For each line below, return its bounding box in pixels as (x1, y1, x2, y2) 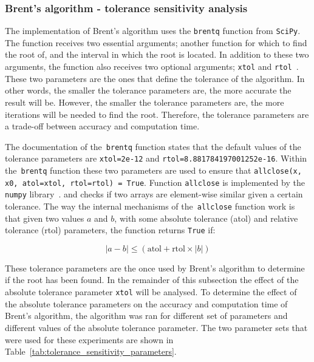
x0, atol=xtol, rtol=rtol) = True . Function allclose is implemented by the (5, 176, 305, 188)
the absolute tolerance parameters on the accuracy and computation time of (5, 297, 288, 310)
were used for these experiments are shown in (5, 333, 174, 346)
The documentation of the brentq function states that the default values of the (5, 140, 301, 152)
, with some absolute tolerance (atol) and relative (114, 211, 298, 224)
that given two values (5, 211, 84, 224)
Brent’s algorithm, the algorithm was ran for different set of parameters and (5, 309, 288, 322)
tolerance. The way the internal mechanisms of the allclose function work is (5, 199, 295, 212)
